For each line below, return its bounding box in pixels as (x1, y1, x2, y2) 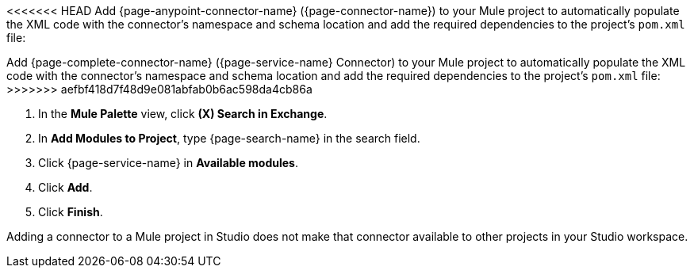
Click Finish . (38, 205, 103, 219)
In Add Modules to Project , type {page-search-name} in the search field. (38, 131, 420, 145)
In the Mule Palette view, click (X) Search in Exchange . (38, 107, 328, 120)
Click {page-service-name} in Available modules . (38, 156, 298, 169)
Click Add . (38, 181, 93, 194)
